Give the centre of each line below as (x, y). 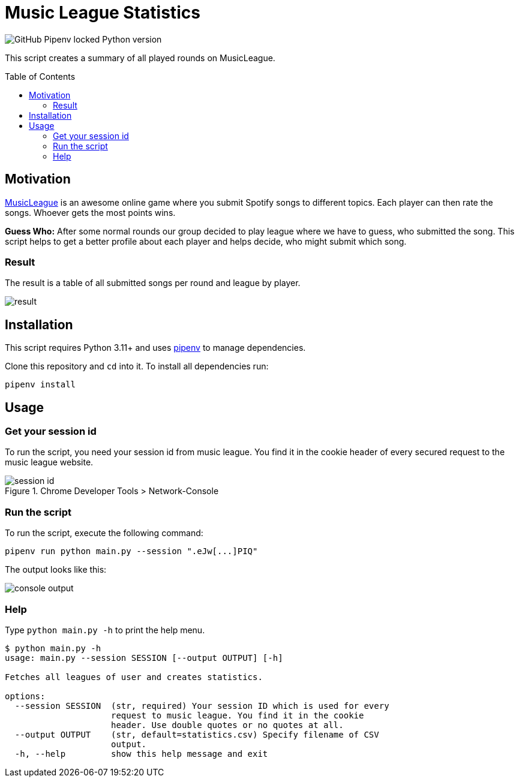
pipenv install (40, 385)
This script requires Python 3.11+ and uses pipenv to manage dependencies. (155, 348)
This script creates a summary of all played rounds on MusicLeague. (140, 58)
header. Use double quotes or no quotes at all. (227, 725)
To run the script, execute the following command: (104, 533)
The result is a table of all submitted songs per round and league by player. (153, 283)
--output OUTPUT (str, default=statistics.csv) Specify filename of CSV (197, 734)
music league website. (49, 462)
